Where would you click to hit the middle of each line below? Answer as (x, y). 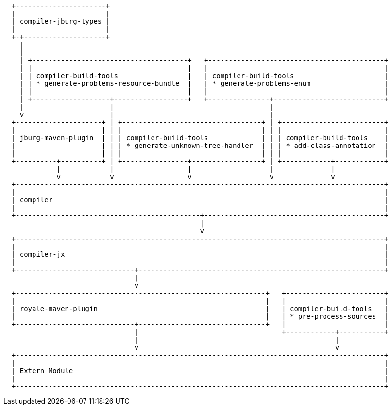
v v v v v (196, 177)
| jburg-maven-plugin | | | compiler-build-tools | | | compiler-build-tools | (200, 138)
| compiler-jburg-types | (61, 21)
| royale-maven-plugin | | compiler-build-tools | (200, 309)
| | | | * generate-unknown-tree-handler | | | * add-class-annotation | (200, 146)
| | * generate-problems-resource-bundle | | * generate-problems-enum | (204, 83)
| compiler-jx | (200, 254)
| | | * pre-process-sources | (200, 316)
